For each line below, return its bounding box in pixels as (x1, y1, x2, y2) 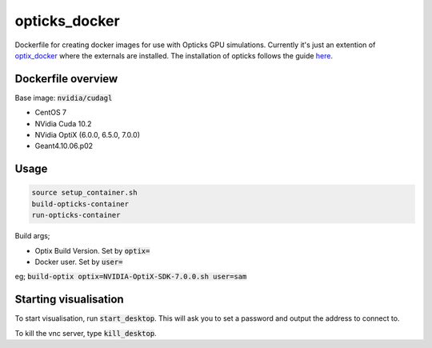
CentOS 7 (34, 108, 67, 118)
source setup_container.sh (31, 188, 138, 198)
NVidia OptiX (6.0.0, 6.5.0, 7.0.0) (34, 130, 140, 140)
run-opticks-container (31, 210, 121, 220)
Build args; (14, 231, 50, 241)
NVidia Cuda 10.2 (34, 118, 92, 128)
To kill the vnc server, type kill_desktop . (14, 328, 157, 338)
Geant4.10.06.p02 (34, 141, 94, 151)
